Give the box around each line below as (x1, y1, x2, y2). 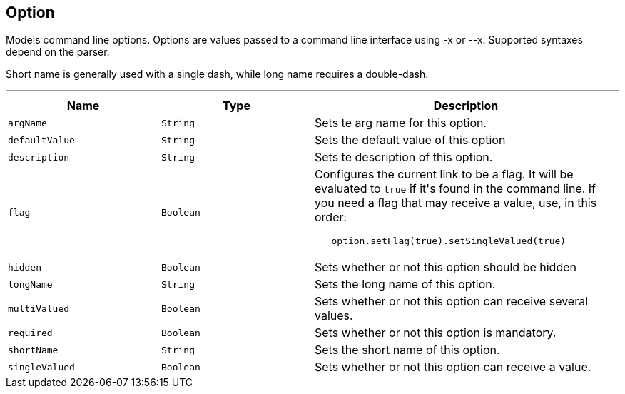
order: (315, 210, 347, 225)
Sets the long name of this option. (315, 277, 496, 292)
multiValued (8, 303, 70, 314)
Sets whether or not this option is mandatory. (315, 325, 557, 340)
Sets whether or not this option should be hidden (315, 260, 576, 275)
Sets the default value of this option (315, 133, 506, 148)
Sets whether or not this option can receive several (315, 294, 589, 309)
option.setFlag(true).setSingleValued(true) (331, 236, 566, 247)
